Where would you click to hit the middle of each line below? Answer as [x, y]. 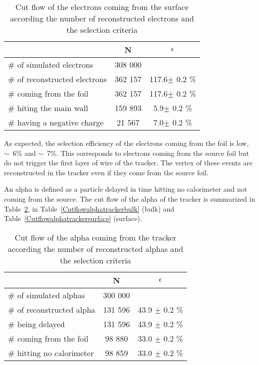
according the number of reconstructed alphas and [96, 248]
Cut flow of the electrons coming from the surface [102, 7]
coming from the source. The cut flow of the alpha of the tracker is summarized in [130, 198]
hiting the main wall [53, 108]
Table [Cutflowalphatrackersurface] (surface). [73, 218]
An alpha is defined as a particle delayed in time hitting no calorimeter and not [126, 189]
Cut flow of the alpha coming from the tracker [96, 237]
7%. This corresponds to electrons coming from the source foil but [148, 153]
